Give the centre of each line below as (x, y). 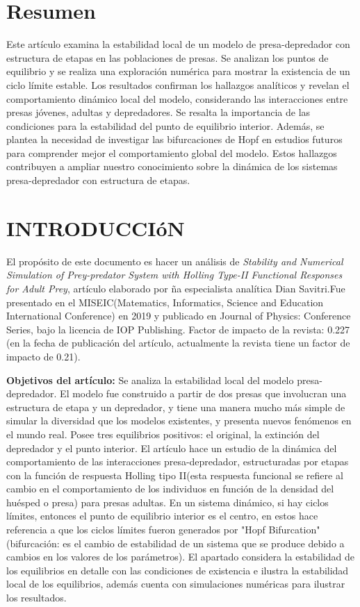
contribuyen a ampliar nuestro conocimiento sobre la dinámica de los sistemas (172, 166)
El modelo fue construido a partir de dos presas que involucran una (203, 393)
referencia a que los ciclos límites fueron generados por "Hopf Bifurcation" (163, 530)
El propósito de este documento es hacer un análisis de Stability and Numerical (175, 261)
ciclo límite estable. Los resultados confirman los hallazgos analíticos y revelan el (178, 84)
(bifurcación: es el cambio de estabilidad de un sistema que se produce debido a (175, 543)
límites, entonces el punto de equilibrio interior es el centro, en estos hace (162, 516)
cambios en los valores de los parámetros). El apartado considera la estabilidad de (181, 557)
